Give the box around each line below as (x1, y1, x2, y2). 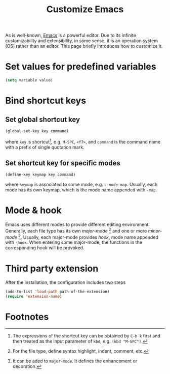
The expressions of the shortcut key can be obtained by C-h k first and (12, 333, 160, 339)
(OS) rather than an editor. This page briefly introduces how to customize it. (5, 43, 163, 49)
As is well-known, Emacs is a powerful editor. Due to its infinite (5, 32, 137, 39)
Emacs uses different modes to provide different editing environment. (5, 221, 150, 227)
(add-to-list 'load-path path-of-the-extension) (5, 289, 110, 295)
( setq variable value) (5, 78, 53, 83)
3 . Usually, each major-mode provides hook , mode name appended (18, 233, 158, 240)
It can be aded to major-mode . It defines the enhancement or (12, 358, 138, 364)
